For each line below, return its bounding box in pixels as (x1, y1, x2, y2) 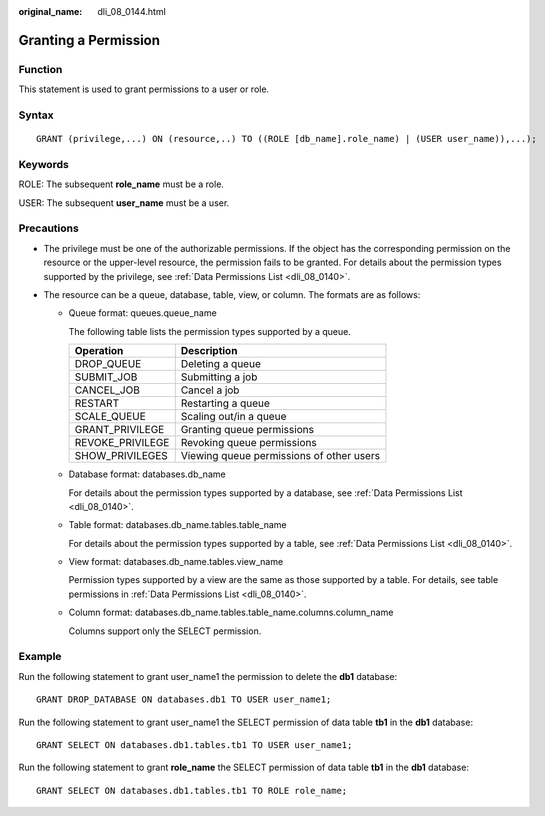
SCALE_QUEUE (74, 410, 147, 424)
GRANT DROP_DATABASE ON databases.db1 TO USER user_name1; (36, 694, 332, 705)
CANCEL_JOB (74, 383, 140, 397)
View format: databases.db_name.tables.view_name (68, 556, 284, 568)
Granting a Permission (18, 31, 160, 49)
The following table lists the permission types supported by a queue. (68, 325, 352, 337)
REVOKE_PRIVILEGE (74, 436, 170, 450)
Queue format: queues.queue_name (68, 307, 217, 319)
